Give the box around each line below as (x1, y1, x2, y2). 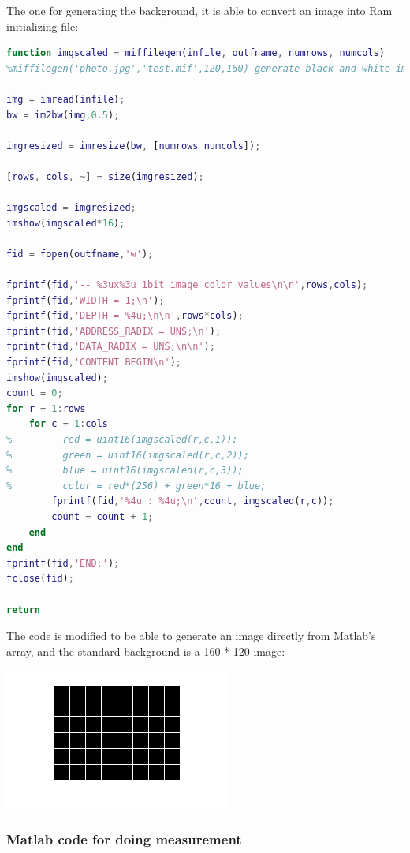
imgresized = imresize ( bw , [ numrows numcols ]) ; (6, 140, 261, 152)
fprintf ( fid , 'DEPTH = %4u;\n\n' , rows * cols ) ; (6, 310, 244, 322)
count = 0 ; (6, 387, 63, 399)
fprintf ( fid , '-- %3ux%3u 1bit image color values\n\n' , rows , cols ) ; (6, 279, 368, 291)
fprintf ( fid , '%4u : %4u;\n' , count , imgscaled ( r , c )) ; (51, 496, 334, 507)
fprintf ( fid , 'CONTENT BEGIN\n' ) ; (6, 357, 181, 369)
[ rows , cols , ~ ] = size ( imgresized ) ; (6, 170, 204, 182)
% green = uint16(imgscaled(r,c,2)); (6, 449, 249, 461)
